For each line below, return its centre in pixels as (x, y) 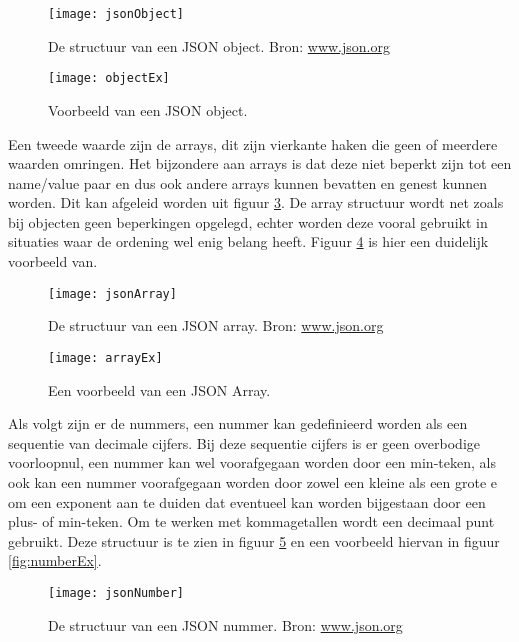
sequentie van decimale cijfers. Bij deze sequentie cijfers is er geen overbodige (244, 442)
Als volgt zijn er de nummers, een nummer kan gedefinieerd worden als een (238, 423)
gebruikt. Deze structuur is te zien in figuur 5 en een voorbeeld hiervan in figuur (254, 540)
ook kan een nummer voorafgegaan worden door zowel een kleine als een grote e (253, 481)
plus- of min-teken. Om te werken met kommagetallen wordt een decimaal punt (251, 521)
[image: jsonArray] (112, 293)
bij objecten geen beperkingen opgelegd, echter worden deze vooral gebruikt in (248, 221)
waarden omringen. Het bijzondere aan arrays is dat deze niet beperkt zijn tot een (260, 163)
